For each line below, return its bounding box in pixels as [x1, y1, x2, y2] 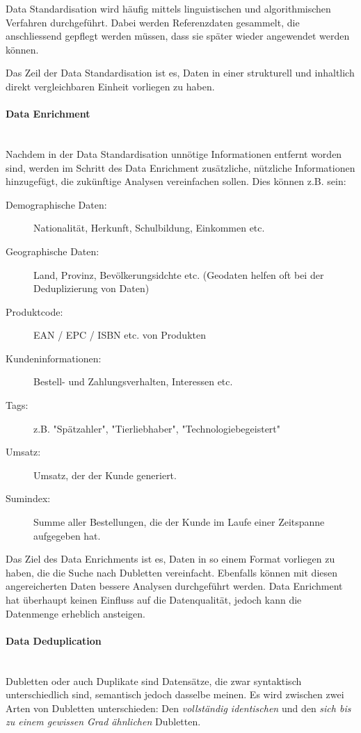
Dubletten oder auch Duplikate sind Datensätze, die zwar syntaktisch [6, 673, 302, 688]
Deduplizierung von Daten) [33, 281, 150, 296]
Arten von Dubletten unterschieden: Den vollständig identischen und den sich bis [6, 700, 351, 715]
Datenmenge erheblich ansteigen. [6, 606, 145, 620]
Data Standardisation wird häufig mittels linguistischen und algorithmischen [6, 1, 331, 15]
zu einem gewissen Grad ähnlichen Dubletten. [6, 714, 201, 729]
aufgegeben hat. [33, 528, 101, 542]
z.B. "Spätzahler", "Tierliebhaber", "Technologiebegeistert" [33, 421, 281, 435]
